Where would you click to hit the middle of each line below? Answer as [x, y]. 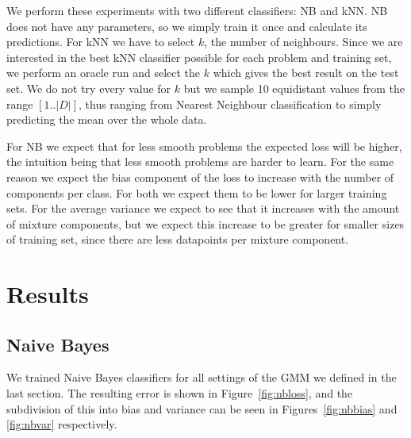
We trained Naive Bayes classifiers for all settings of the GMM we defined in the [202, 377]
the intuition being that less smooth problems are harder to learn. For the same [200, 161]
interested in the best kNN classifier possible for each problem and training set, [199, 57]
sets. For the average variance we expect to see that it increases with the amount [203, 208]
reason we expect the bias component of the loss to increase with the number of [200, 177]
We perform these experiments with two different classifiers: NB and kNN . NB [197, 10]
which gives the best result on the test [306, 73]
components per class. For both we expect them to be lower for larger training [197, 192]
